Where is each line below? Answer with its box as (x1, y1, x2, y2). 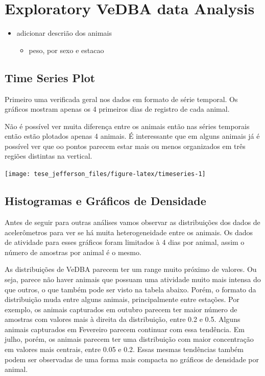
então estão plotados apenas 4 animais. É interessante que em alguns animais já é (5, 131, 260, 141)
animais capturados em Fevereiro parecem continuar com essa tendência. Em (5, 323, 245, 334)
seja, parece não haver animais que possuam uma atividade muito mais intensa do (5, 273, 261, 284)
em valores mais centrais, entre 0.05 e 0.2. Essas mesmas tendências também (5, 344, 244, 355)
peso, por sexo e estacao (29, 44, 104, 55)
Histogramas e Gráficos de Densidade (5, 193, 206, 209)
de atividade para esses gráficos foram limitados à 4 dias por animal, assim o (5, 237, 245, 247)
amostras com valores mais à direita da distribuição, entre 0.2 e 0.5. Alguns (5, 314, 240, 324)
